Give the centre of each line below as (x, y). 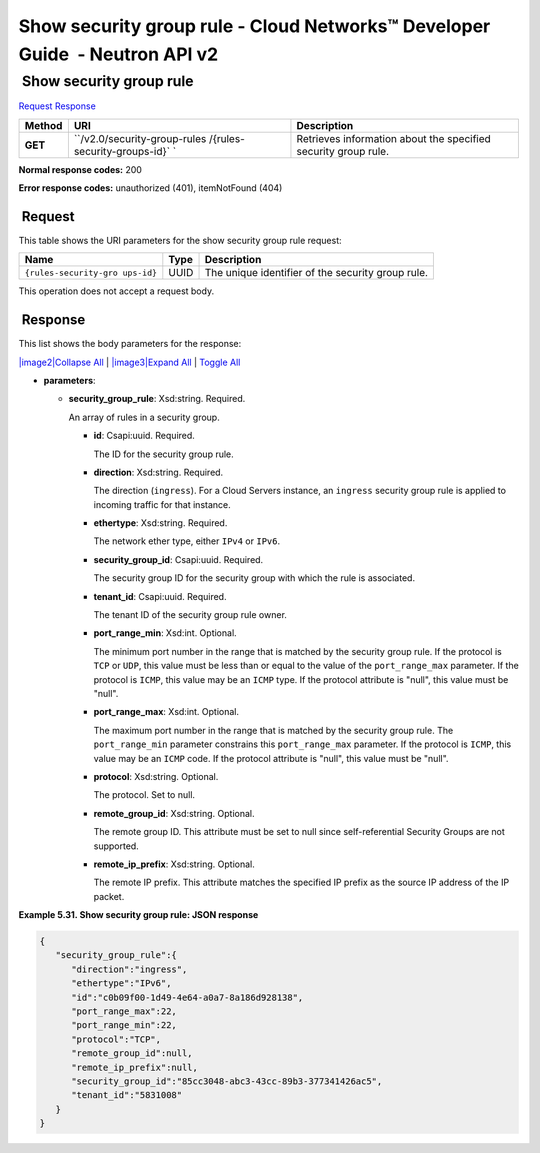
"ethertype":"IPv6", (121, 983)
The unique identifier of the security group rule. (316, 273)
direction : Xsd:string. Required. (158, 472)
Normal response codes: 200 (80, 169)
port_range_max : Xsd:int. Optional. (166, 712)
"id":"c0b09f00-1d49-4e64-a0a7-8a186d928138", (187, 997)
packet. (109, 896)
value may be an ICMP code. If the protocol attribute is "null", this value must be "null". (271, 758)
